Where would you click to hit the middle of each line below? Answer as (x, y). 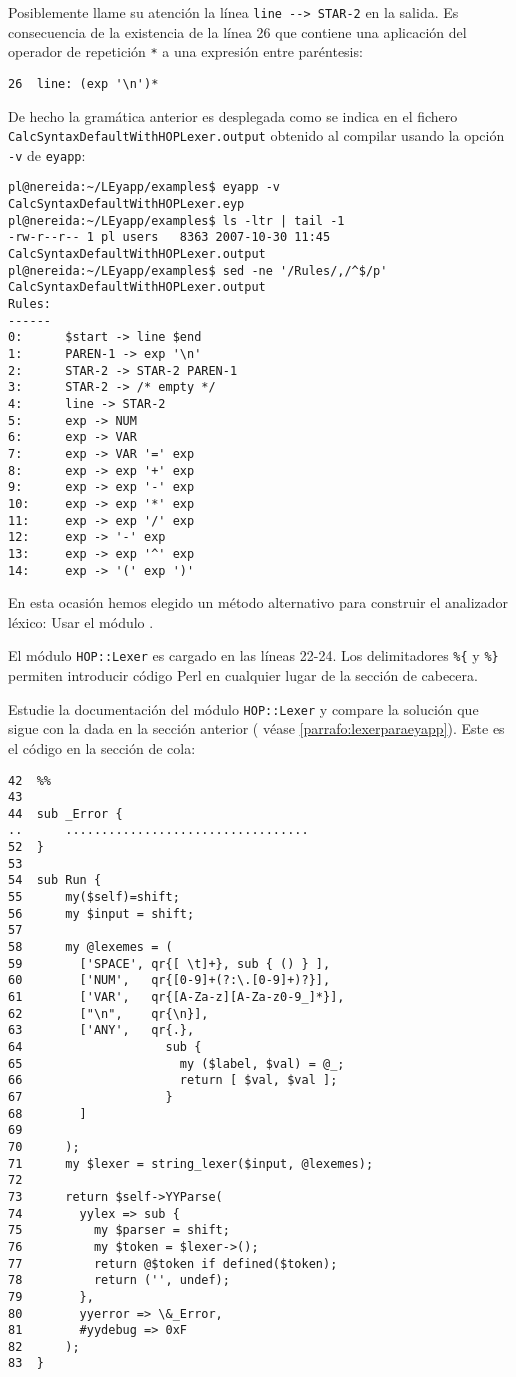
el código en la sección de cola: (102, 747)
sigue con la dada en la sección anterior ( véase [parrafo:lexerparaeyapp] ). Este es (256, 728)
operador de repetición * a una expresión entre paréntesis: (185, 51)
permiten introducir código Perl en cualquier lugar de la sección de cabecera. (243, 675)
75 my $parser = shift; (119, 1230)
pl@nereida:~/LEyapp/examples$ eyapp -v (144, 187)
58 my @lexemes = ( (90, 947)
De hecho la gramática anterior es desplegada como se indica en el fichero (233, 115)
